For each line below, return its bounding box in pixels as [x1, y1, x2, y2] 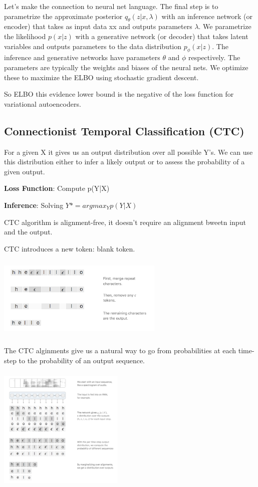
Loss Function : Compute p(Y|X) [4, 183, 110, 193]
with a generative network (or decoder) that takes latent [75, 31, 248, 41]
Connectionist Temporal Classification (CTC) [4, 123, 244, 138]
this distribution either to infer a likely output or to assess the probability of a [4, 156, 245, 167]
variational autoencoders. [4, 98, 81, 109]
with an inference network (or [161, 11, 252, 21]
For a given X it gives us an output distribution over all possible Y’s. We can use [4, 146, 253, 157]
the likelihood [4, 31, 46, 41]
